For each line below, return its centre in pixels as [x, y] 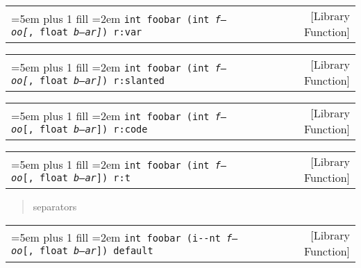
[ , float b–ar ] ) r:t [76, 177]
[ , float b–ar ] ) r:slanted [94, 80]
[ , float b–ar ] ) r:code [85, 129]
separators [55, 206]
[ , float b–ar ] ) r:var [82, 32]
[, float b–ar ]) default [88, 251]
